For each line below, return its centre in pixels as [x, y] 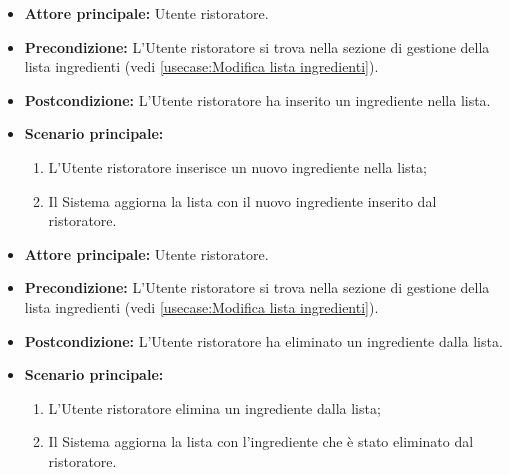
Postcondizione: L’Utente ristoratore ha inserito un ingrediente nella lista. [257, 99]
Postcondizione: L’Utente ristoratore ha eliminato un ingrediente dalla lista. [263, 340]
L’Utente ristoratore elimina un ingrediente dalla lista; [214, 407]
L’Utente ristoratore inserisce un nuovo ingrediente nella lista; [237, 166]
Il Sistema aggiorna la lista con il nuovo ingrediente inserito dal [242, 200]
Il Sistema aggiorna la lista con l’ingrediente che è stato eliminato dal [261, 441]
